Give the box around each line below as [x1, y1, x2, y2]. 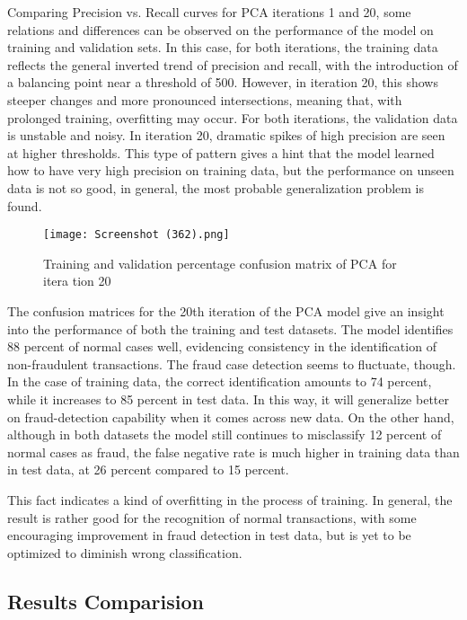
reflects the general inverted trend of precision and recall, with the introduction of [7, 55, 458, 74]
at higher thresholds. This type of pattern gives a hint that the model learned [7, 143, 435, 162]
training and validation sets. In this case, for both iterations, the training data [7, 38, 438, 57]
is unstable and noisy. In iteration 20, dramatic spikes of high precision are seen [7, 126, 445, 145]
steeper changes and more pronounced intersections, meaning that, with [7, 90, 402, 109]
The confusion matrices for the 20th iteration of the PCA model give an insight [7, 301, 445, 320]
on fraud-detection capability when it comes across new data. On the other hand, [7, 407, 454, 426]
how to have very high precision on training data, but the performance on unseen [7, 161, 454, 180]
